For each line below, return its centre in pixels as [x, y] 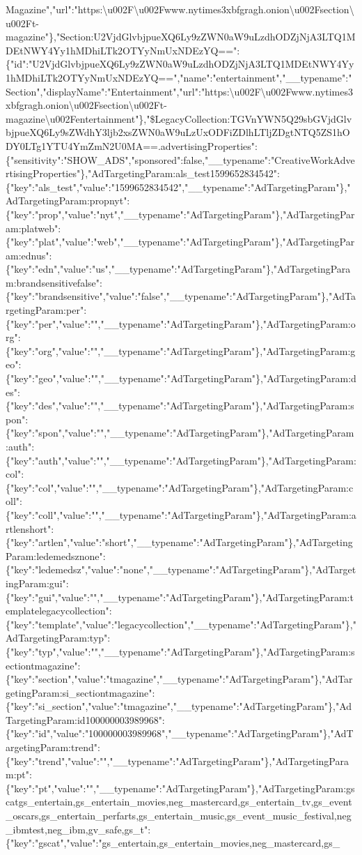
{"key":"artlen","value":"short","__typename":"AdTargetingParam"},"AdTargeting [179, 542]
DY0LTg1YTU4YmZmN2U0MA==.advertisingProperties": [132, 145]
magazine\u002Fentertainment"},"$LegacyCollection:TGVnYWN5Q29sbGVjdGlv [179, 118]
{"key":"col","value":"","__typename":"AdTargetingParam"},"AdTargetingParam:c [180, 487]
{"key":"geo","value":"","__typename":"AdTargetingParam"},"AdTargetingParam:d [181, 378]
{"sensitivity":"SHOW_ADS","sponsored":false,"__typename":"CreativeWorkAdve [180, 159]
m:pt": [19, 774]
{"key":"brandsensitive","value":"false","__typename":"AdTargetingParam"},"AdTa [181, 296]
